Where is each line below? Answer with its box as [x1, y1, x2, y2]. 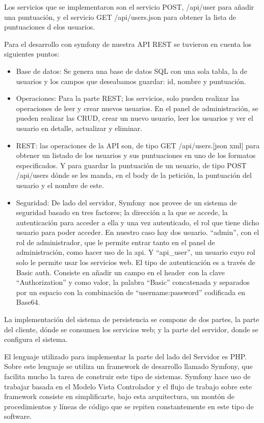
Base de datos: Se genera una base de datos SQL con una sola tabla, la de [16, 65, 247, 76]
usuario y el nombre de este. [16, 179, 104, 190]
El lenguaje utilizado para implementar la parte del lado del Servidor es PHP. [4, 351, 247, 361]
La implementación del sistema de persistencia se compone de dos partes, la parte [4, 314, 259, 325]
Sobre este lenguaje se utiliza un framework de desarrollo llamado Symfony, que [4, 361, 253, 372]
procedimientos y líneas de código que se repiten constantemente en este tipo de [4, 401, 254, 411]
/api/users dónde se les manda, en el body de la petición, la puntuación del [16, 170, 252, 180]
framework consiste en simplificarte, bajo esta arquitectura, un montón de [4, 391, 235, 402]
